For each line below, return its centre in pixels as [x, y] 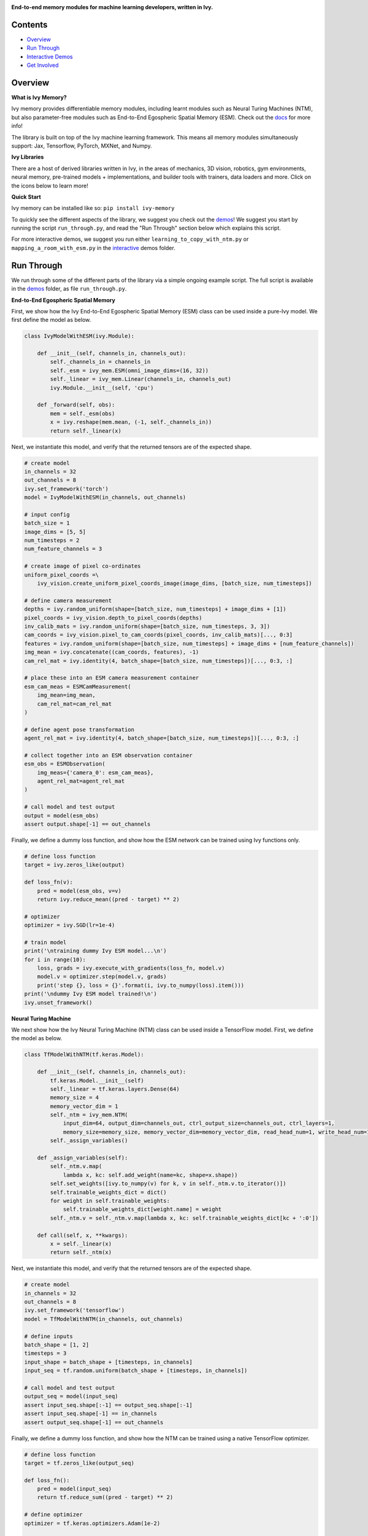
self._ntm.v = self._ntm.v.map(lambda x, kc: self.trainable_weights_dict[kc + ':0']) [184, 1218]
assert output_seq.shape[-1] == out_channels [94, 1422]
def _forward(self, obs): [76, 405]
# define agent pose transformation [79, 729]
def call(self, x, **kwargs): [82, 1235]
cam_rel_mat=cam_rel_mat [75, 704]
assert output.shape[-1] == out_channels [87, 824]
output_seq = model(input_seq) [71, 1397]
